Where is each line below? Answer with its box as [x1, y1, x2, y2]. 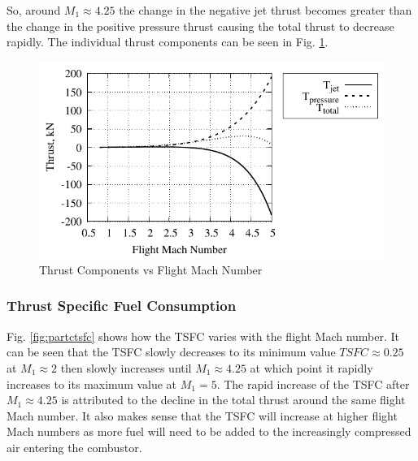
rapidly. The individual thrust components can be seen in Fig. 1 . [7, 33, 329, 50]
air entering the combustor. [7, 438, 142, 455]
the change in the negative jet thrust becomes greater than [119, 2, 412, 18]
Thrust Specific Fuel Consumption [7, 295, 237, 316]
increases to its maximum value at [7, 375, 177, 392]
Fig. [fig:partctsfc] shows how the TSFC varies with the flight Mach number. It [7, 327, 400, 344]
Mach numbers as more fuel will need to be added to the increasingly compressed [7, 423, 411, 440]
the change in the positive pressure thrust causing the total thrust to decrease [7, 17, 394, 34]
